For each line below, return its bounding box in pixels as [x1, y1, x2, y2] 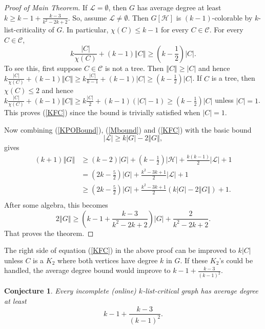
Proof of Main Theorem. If [4, 2, 88, 12]
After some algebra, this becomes [4, 199, 108, 210]
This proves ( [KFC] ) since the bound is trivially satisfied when [4, 107, 200, 118]
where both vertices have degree [57, 254, 158, 265]
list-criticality [4, 24, 46, 35]
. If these [180, 254, 208, 265]
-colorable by [212, 12, 253, 23]
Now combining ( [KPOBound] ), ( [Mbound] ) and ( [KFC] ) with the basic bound [4, 124, 252, 135]
